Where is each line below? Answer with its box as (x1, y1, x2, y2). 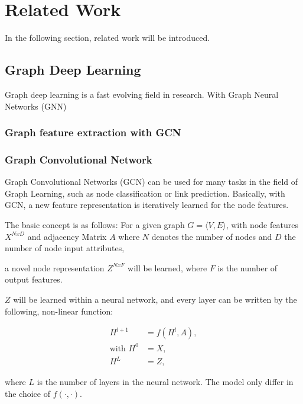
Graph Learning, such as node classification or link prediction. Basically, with (5, 187, 285, 199)
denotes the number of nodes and (151, 230, 272, 242)
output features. (5, 273, 63, 286)
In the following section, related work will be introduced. (5, 31, 210, 44)
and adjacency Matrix (27, 230, 107, 242)
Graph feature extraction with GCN (5, 125, 181, 140)
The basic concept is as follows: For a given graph (5, 218, 185, 230)
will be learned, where (128, 261, 207, 274)
